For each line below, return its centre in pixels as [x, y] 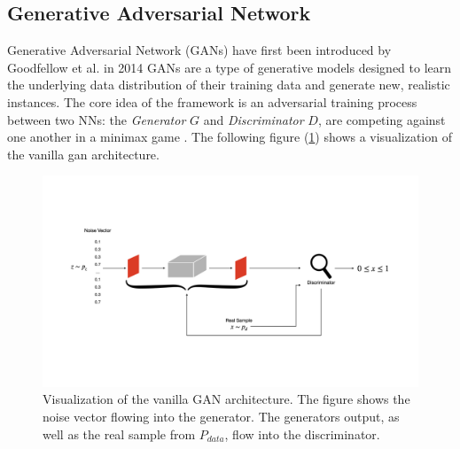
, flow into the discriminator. [302, 434]
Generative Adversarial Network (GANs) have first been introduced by [199, 50]
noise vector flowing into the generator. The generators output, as [221, 417]
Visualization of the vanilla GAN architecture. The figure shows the [226, 399]
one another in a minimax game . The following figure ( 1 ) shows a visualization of [230, 137]
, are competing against [382, 119]
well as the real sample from [119, 434]
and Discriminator [253, 119]
